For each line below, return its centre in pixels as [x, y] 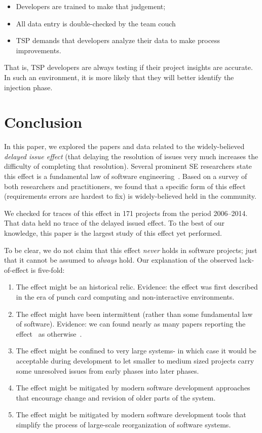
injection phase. [28, 87]
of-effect [16, 269]
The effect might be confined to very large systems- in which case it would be [136, 351]
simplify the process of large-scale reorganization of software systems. [123, 424]
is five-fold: [48, 269]
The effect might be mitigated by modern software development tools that [131, 414]
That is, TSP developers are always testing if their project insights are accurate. [128, 67]
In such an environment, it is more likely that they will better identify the [119, 77]
